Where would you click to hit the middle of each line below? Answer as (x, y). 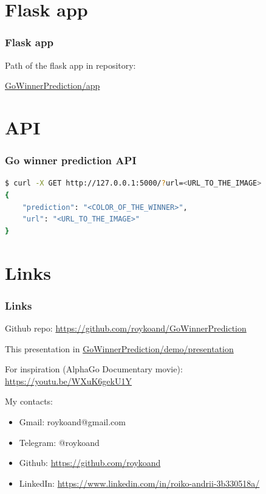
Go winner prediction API (71, 160)
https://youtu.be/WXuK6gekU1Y (68, 381)
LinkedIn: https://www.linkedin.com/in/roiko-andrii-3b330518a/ (139, 483)
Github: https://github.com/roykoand (90, 463)
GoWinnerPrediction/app (53, 85)
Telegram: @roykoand (59, 442)
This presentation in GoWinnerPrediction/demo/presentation (119, 348)
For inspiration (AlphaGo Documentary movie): (94, 369)
